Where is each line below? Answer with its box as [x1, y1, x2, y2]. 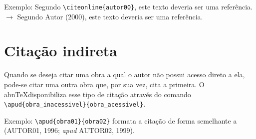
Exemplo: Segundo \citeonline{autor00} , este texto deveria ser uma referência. [4, 1, 253, 11]
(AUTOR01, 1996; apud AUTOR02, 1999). [4, 125, 135, 136]
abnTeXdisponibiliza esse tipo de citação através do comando [4, 89, 191, 99]
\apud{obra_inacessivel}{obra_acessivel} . [4, 99, 146, 109]
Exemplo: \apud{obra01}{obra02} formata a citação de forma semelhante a [4, 115, 237, 126]
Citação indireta [4, 40, 117, 61]
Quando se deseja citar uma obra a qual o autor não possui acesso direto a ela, [4, 69, 245, 80]
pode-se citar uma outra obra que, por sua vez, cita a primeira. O [4, 79, 205, 89]
